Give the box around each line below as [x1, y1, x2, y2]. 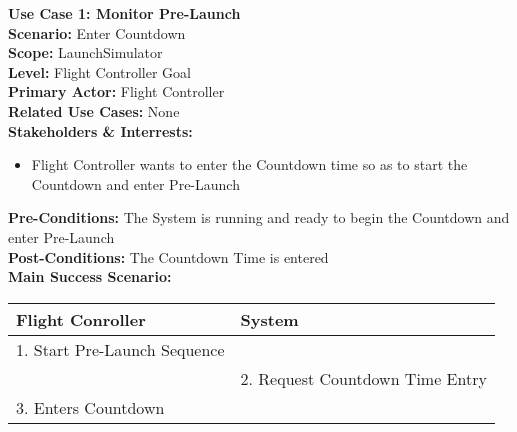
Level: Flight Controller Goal [8, 61, 191, 82]
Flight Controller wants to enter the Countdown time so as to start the [31, 154, 468, 175]
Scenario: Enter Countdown [8, 22, 186, 43]
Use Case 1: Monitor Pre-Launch [8, 3, 241, 23]
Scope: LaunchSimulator [8, 42, 163, 63]
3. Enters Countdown [16, 395, 165, 419]
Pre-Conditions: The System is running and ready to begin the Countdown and [8, 207, 510, 228]
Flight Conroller [16, 307, 146, 331]
